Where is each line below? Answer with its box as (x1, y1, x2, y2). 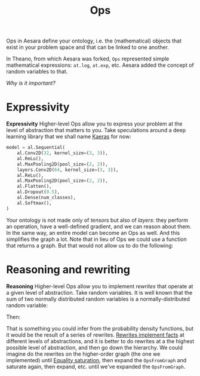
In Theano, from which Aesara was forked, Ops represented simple (6, 55, 170, 63)
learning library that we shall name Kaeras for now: (6, 133, 131, 140)
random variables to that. (6, 68, 68, 75)
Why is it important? (6, 80, 56, 87)
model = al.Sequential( (6, 145, 66, 151)
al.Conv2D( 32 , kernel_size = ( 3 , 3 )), (17, 150, 109, 156)
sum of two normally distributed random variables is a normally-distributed (6, 295, 190, 302)
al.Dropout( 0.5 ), (17, 189, 60, 195)
